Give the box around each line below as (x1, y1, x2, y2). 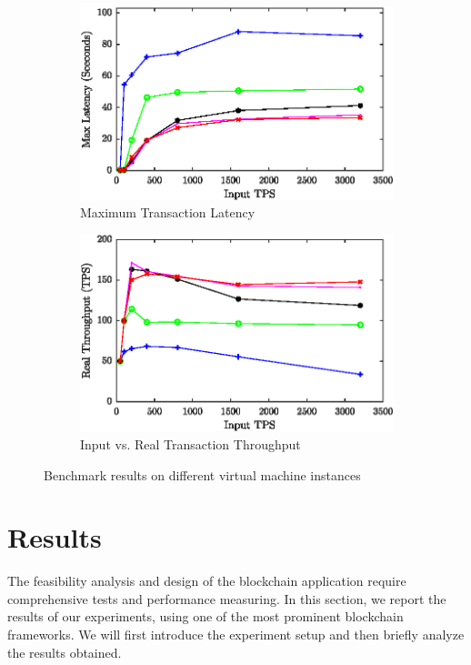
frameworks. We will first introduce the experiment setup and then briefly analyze (7, 625, 465, 644)
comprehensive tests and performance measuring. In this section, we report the (7, 589, 446, 608)
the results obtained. (7, 642, 122, 661)
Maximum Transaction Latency (80, 203, 256, 222)
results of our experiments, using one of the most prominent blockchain (7, 607, 404, 626)
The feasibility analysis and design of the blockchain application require (7, 571, 406, 590)
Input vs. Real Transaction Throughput (80, 434, 301, 453)
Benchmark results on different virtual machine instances (44, 465, 361, 484)
